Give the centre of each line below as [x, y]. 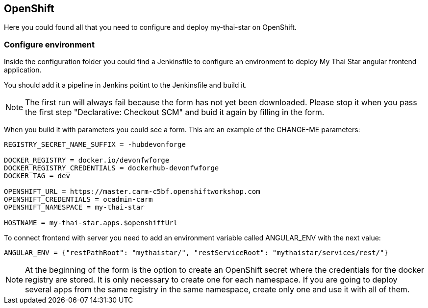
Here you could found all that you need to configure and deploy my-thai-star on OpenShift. [150, 27]
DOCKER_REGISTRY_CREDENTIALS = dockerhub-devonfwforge [112, 168]
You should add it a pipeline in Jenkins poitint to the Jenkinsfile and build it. [126, 85]
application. [23, 70]
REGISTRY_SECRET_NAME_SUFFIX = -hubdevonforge [95, 145]
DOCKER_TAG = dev [37, 176]
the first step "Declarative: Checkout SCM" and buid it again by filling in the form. [175, 112]
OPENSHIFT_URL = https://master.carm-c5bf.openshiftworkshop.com [132, 192]
